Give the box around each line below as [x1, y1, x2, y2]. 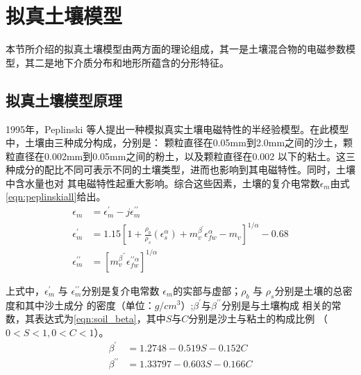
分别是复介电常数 [81, 283, 160, 297]
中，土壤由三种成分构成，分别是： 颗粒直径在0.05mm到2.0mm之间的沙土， [6, 135, 344, 150]
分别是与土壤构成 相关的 [221, 297, 332, 312]
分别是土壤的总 [274, 283, 343, 297]
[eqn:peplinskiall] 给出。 [6, 189, 106, 204]
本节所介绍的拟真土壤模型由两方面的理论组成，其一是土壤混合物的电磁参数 [6, 42, 346, 56]
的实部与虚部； [173, 283, 242, 297]
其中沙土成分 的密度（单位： [24, 297, 155, 312]
